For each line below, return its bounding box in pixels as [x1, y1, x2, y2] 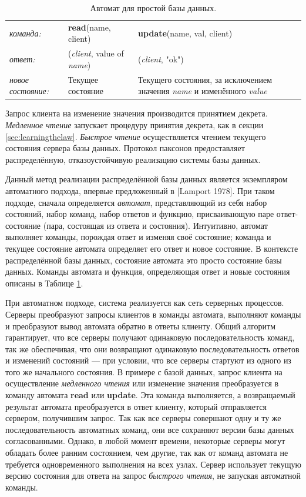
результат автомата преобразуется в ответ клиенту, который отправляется [5, 400, 267, 412]
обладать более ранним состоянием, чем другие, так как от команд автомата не [5, 446, 288, 459]
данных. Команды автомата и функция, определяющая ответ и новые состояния [5, 265, 290, 278]
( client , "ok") [138, 53, 184, 65]
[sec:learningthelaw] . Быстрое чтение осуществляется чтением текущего [5, 130, 266, 142]
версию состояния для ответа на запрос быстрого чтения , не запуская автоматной [5, 469, 301, 482]
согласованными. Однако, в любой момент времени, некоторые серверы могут [5, 435, 285, 447]
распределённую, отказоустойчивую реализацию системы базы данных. [5, 153, 261, 165]
